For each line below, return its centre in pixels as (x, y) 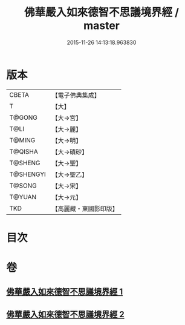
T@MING (22, 140)
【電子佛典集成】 (76, 95)
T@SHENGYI (28, 174)
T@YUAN (23, 197)
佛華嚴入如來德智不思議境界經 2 (66, 314)
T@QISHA (24, 151)
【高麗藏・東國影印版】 (85, 208)
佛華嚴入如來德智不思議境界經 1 (65, 292)
